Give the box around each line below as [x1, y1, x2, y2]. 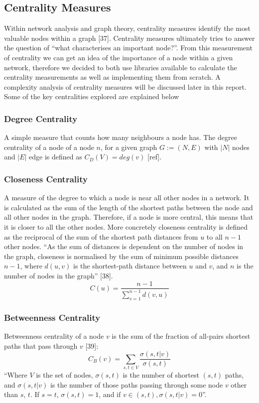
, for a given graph [100, 141, 157, 152]
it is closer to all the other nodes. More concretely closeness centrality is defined [4, 221, 248, 232]
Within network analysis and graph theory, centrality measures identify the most [4, 23, 251, 33]
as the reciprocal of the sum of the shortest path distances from [4, 231, 198, 242]
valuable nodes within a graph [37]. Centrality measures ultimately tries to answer [4, 32, 255, 43]
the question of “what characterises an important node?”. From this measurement [4, 42, 253, 53]
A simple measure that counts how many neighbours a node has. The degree [4, 132, 237, 142]
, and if [99, 389, 121, 400]
